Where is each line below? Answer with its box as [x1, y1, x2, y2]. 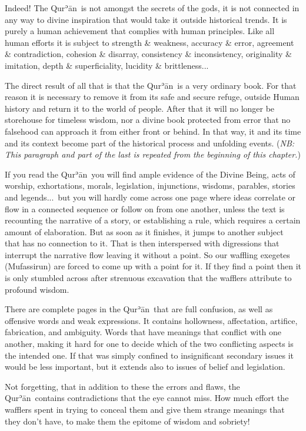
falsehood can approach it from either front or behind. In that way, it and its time [5, 125, 301, 137]
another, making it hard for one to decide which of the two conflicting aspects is [5, 338, 294, 350]
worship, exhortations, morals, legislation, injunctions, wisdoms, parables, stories [5, 179, 295, 192]
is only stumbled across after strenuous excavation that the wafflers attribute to [5, 272, 292, 284]
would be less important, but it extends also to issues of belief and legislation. [5, 360, 285, 373]
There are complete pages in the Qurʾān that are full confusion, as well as [5, 303, 273, 315]
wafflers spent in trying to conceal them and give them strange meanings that [5, 403, 285, 415]
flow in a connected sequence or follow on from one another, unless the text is [5, 202, 285, 215]
